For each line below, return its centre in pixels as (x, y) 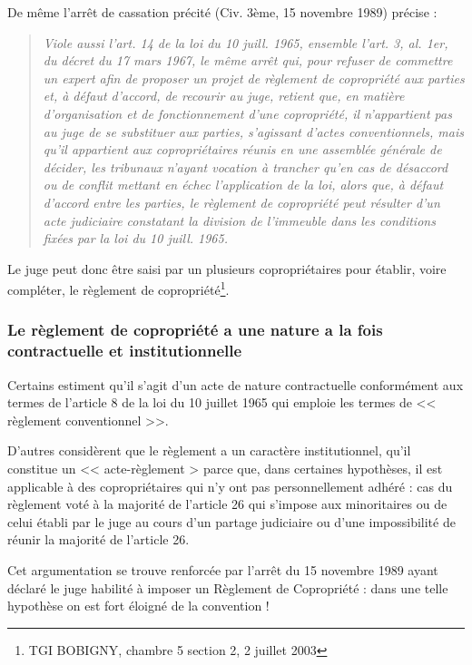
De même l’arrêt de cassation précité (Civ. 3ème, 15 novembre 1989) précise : (222, 12)
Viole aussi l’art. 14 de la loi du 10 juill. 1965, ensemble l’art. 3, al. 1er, (246, 42)
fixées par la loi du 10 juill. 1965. (135, 238)
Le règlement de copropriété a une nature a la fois (195, 330)
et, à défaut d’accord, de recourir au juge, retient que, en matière (224, 96)
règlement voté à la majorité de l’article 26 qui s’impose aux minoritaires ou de (227, 504)
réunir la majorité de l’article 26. (98, 539)
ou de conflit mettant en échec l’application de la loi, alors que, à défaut (243, 185)
